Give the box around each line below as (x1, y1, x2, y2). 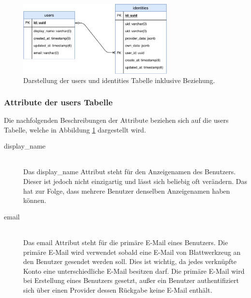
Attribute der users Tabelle (4, 96, 113, 108)
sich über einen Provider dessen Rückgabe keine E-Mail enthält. (23, 284, 212, 295)
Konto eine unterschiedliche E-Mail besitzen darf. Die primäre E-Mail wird (23, 265, 245, 276)
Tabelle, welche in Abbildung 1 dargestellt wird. (4, 124, 146, 134)
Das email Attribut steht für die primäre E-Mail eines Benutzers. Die (23, 237, 228, 247)
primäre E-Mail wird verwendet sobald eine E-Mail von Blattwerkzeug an (23, 247, 241, 257)
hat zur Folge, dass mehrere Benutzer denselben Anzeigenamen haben (23, 185, 230, 196)
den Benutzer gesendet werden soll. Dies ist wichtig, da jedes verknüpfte (23, 256, 237, 266)
